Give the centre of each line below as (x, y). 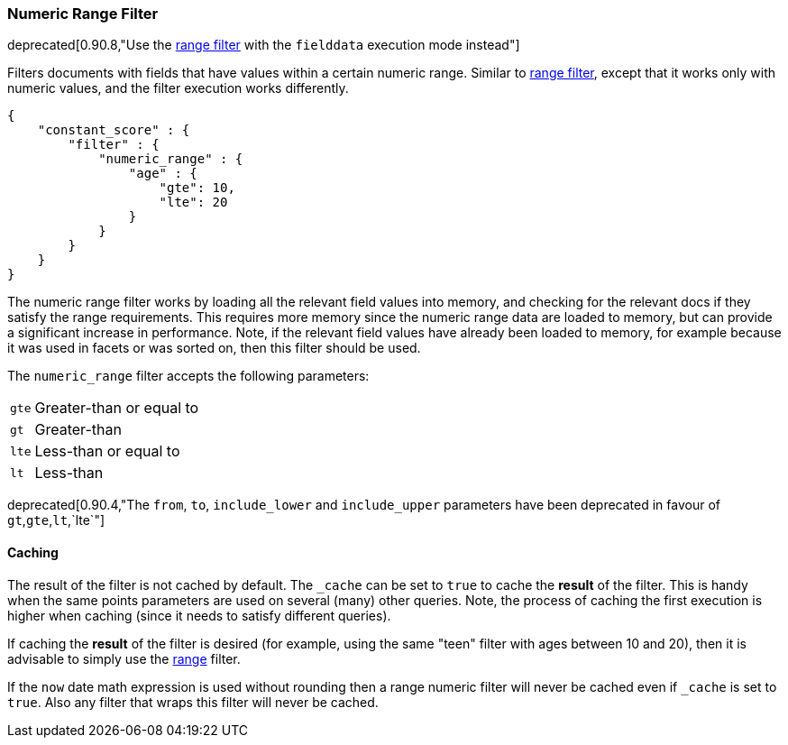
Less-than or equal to (107, 451)
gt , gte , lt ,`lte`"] (56, 520)
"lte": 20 (193, 202)
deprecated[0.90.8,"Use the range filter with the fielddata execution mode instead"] (264, 45)
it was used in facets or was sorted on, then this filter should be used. (214, 348)
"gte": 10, (197, 188)
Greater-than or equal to (117, 408)
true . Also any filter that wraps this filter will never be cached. (193, 702)
